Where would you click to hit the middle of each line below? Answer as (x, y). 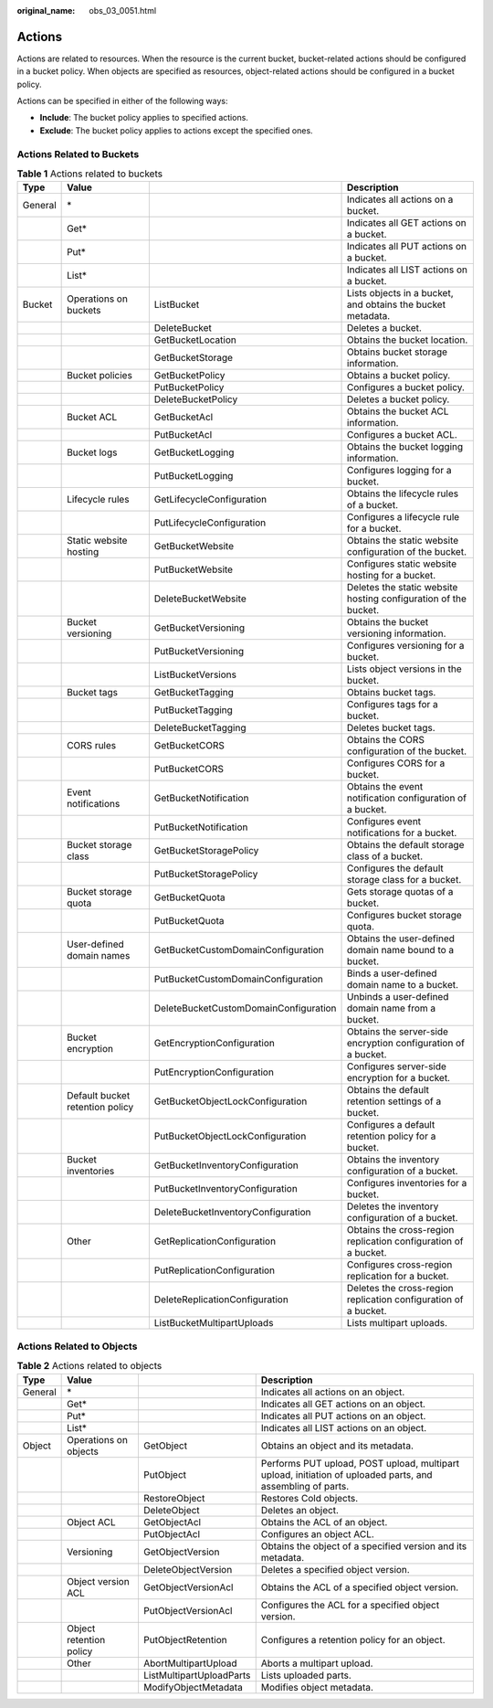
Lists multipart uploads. (397, 1323)
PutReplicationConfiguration (215, 1270)
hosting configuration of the (407, 599)
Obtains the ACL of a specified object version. (360, 1587)
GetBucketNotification (201, 798)
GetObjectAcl (172, 1522)
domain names (99, 956)
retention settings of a (394, 1101)
